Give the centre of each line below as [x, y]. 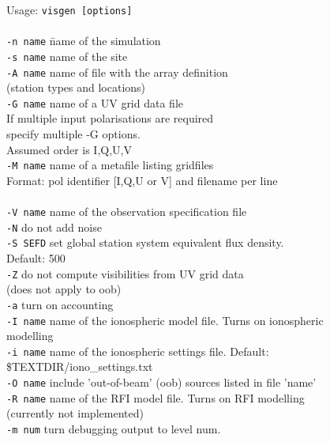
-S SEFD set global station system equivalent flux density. [145, 242]
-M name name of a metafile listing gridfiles [110, 165]
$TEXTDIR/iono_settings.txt [80, 366]
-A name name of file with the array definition [117, 72]
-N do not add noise [54, 227]
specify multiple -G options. [73, 134]
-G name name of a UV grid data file [95, 102]
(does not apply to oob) [64, 289]
